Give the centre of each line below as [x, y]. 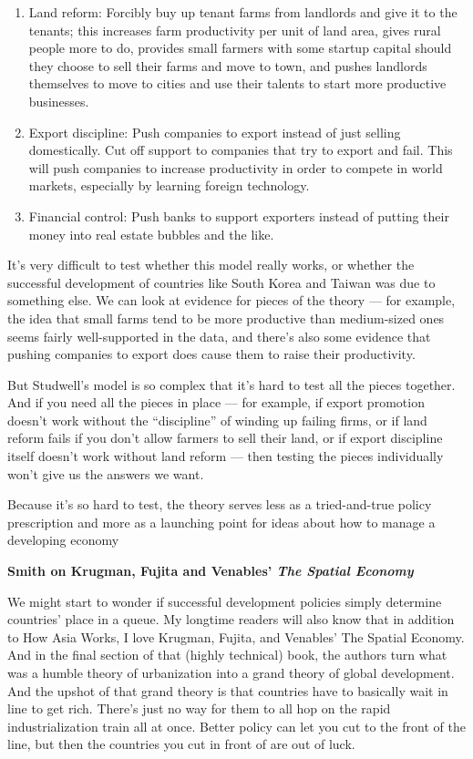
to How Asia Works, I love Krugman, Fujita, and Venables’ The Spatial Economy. [236, 636]
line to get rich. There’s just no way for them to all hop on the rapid [199, 708]
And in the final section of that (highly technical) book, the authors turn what [227, 655]
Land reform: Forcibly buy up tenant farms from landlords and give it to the [243, 12]
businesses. [59, 101]
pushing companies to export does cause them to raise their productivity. [211, 354]
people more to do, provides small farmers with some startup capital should [240, 48]
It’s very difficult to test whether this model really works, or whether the [211, 265]
